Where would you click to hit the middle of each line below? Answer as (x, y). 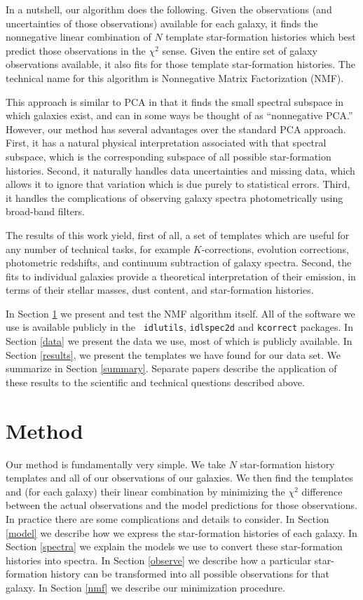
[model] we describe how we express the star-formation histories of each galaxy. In (181, 532)
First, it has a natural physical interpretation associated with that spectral (166, 143)
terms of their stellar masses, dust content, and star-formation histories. (160, 290)
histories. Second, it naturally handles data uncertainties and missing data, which (180, 170)
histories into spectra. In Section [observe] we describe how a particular (159, 560)
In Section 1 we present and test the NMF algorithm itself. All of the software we (180, 313)
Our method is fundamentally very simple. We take (116, 464)
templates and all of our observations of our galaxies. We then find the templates (179, 478)
